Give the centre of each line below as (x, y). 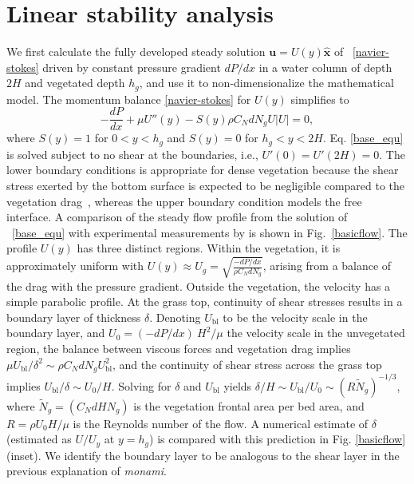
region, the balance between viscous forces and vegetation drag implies (179, 348)
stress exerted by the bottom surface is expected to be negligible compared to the (206, 186)
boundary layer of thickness (74, 317)
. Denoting (175, 317)
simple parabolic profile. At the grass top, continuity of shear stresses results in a (205, 302)
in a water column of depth (325, 67)
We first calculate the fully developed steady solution (136, 52)
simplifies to (320, 99)
